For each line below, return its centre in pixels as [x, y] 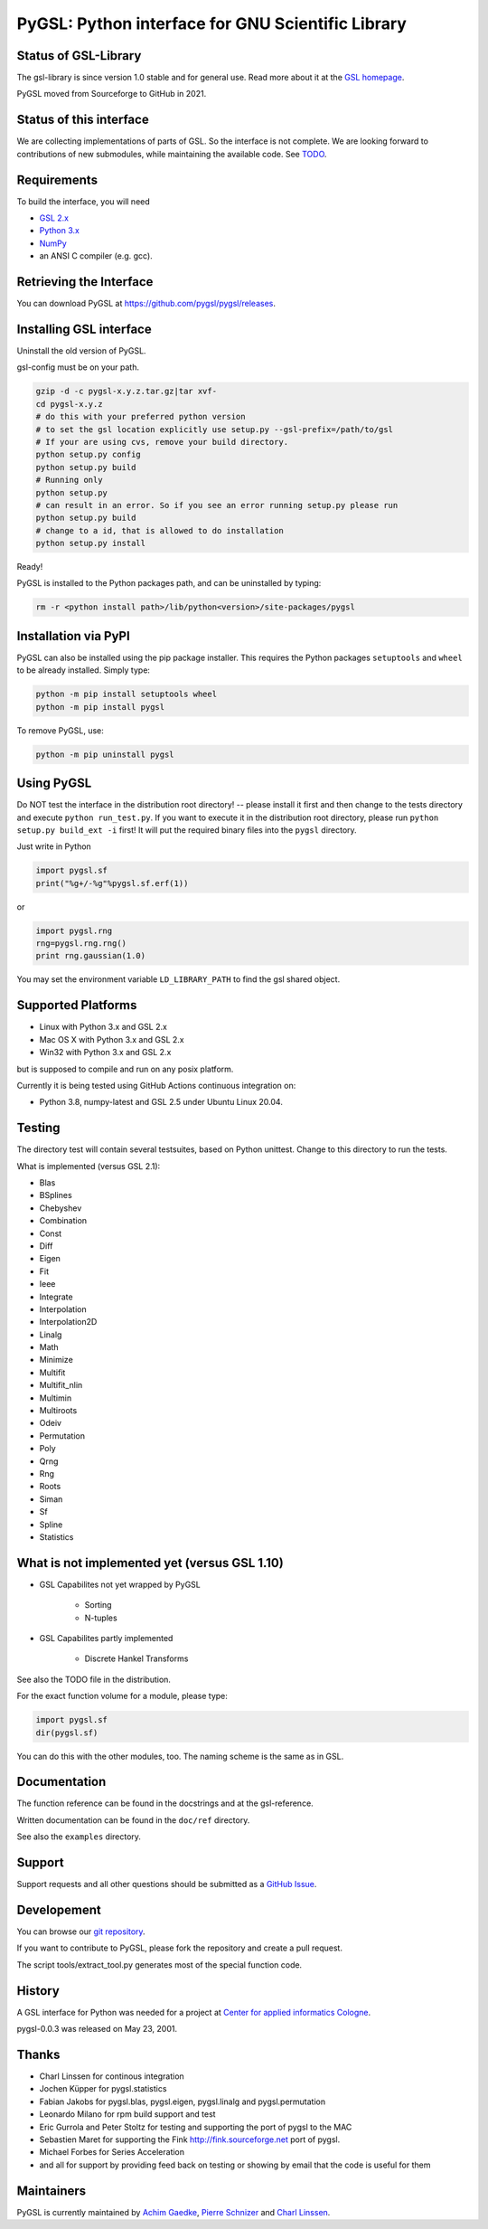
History [38, 1991]
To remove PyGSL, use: [60, 730]
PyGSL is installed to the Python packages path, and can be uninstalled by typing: [169, 583]
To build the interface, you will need [84, 201]
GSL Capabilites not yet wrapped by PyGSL [120, 1584]
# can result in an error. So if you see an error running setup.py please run [217, 505]
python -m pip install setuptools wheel [126, 694]
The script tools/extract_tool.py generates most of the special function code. [160, 1965]
